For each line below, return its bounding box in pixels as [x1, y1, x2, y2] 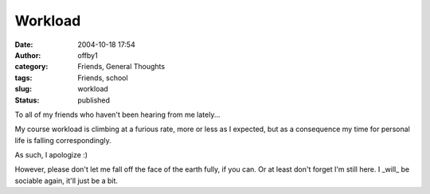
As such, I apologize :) [14, 150, 88, 160]
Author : [14, 50, 41, 60]
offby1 [77, 50, 99, 60]
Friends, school [77, 72, 128, 83]
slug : [14, 84, 32, 94]
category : [14, 62, 49, 72]
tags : [14, 72, 33, 83]
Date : [14, 40, 33, 49]
